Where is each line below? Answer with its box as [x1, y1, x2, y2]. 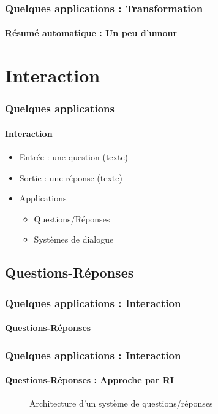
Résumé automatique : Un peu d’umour [5, 26, 178, 39]
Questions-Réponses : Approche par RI [5, 373, 174, 386]
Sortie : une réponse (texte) [19, 171, 122, 184]
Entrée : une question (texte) [19, 150, 129, 163]
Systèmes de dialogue [34, 233, 114, 246]
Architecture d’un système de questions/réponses [29, 397, 213, 410]
